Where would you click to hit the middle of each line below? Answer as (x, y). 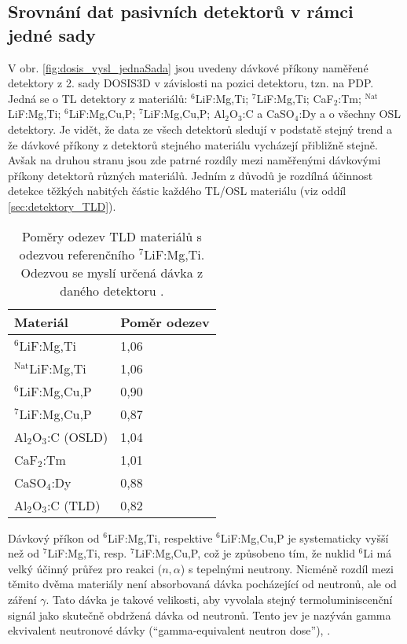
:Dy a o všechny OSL (350, 114)
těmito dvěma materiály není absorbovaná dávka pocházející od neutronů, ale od (202, 584)
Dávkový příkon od (54, 537)
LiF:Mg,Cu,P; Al (184, 114)
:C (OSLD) (77, 436)
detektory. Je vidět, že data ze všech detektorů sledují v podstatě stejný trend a (200, 129)
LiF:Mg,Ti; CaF (295, 98)
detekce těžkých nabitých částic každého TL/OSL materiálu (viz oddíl (177, 191)
